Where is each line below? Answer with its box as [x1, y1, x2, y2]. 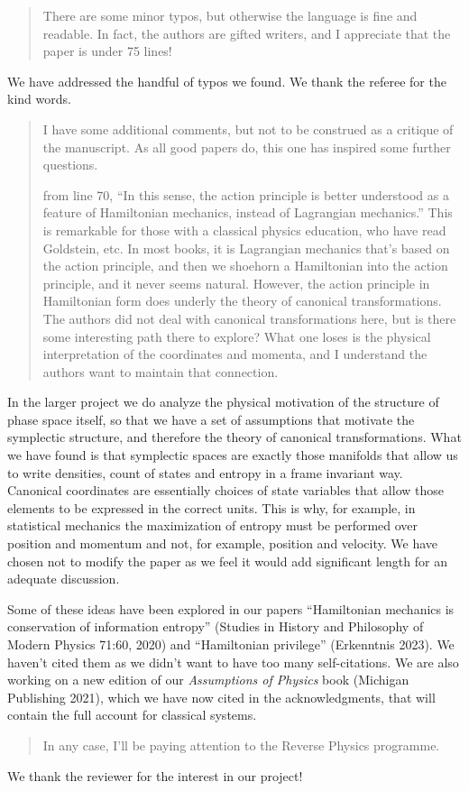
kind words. [7, 89, 71, 108]
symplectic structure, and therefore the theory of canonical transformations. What [7, 428, 462, 446]
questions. [42, 155, 98, 174]
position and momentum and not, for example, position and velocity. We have [7, 534, 438, 553]
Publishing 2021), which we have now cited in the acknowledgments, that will [7, 687, 436, 706]
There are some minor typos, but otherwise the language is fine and [42, 6, 418, 24]
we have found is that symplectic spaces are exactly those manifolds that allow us [7, 446, 458, 464]
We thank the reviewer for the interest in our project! [7, 766, 303, 785]
